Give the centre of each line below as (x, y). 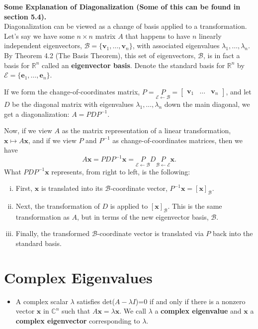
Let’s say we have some (39, 36)
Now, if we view (28, 130)
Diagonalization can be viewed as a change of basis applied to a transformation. (126, 26)
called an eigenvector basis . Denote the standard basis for (133, 65)
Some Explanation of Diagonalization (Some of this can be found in (122, 6)
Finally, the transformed (52, 233)
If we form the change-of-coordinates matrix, (72, 91)
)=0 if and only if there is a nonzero (190, 301)
